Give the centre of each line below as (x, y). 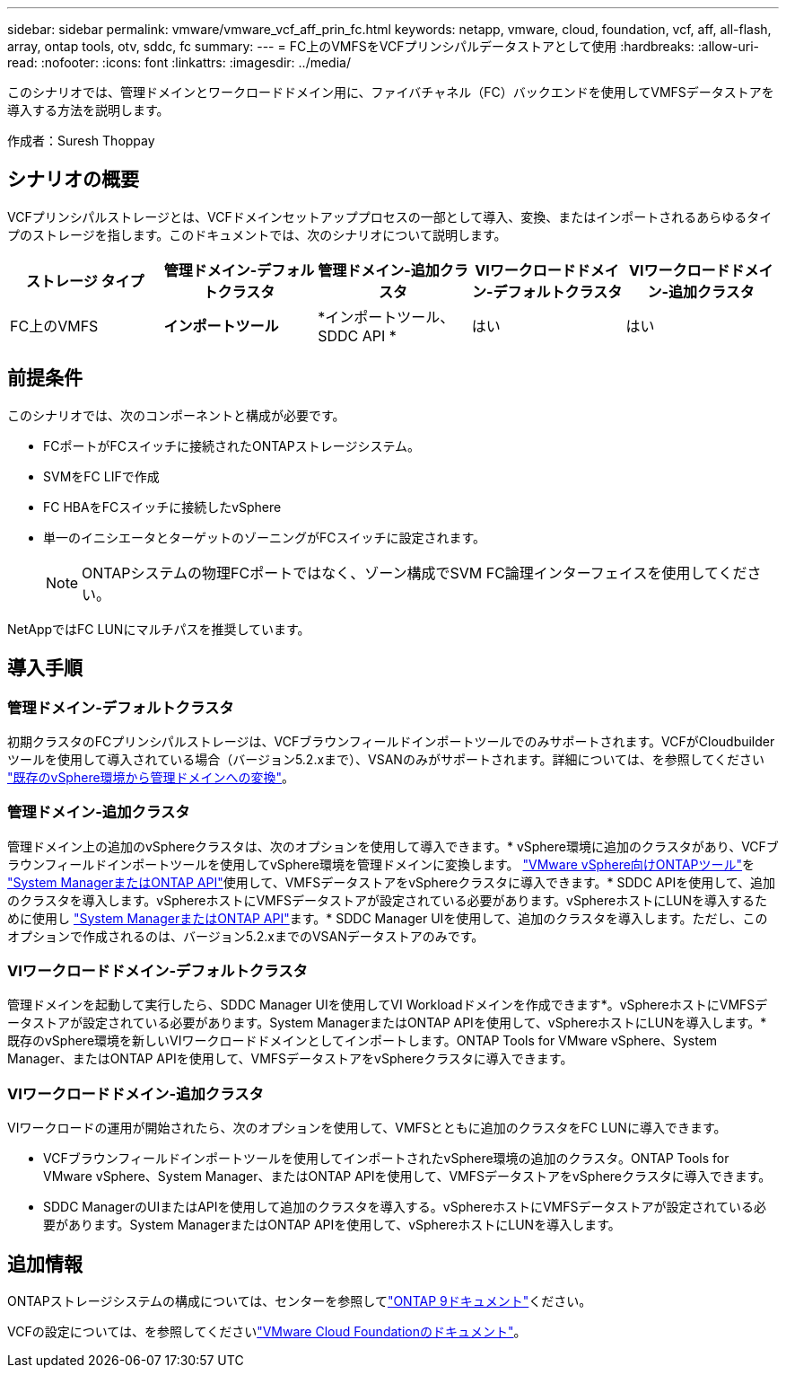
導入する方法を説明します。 (88, 110)
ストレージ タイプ (85, 281)
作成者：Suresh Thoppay (81, 141)
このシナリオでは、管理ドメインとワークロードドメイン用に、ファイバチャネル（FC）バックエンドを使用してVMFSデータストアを (391, 92)
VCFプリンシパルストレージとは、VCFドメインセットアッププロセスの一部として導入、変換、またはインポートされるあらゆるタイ (390, 216)
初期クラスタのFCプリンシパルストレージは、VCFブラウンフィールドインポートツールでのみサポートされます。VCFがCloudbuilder (391, 741)
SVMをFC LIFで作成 (101, 476)
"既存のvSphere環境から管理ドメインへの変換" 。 (151, 777)
